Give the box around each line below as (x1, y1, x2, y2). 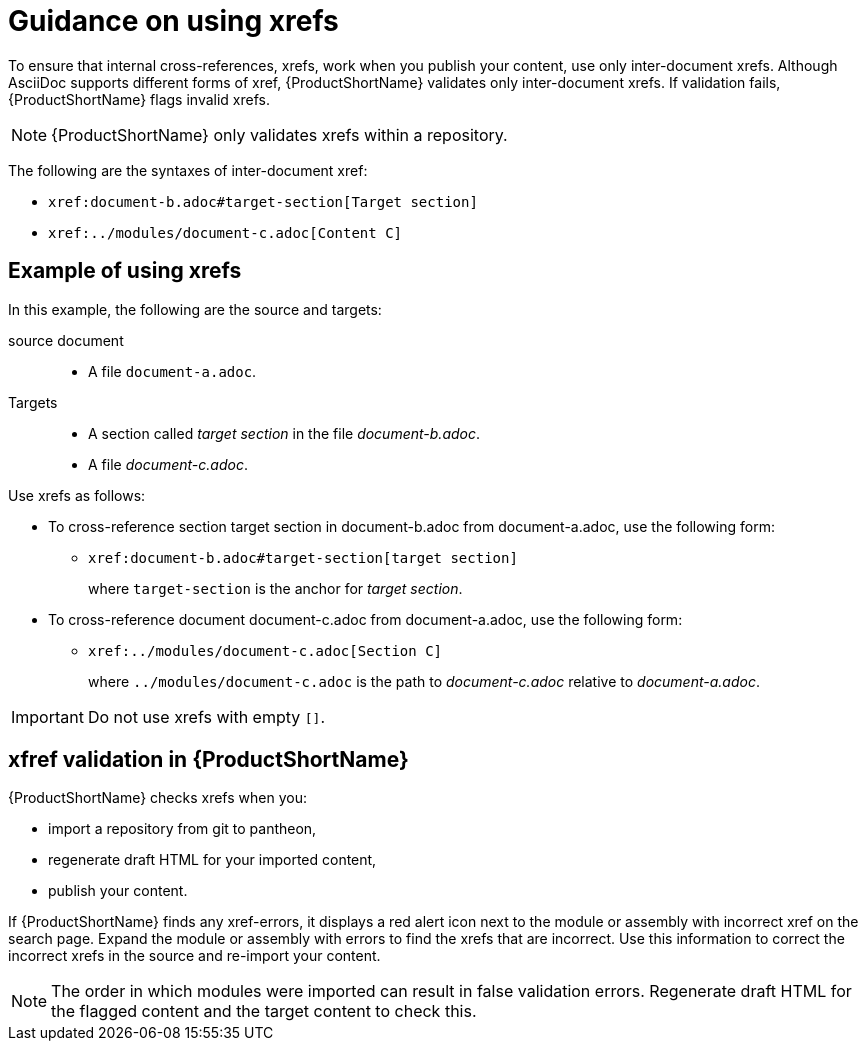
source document (8, 331, 124, 349)
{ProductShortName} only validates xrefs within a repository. (51, 124, 508, 145)
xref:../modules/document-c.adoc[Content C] (48, 224, 403, 241)
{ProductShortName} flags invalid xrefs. (8, 90, 270, 108)
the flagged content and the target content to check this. (51, 1001, 477, 1022)
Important (11, 706, 84, 727)
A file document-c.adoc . (88, 455, 248, 473)
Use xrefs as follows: (8, 486, 146, 504)
